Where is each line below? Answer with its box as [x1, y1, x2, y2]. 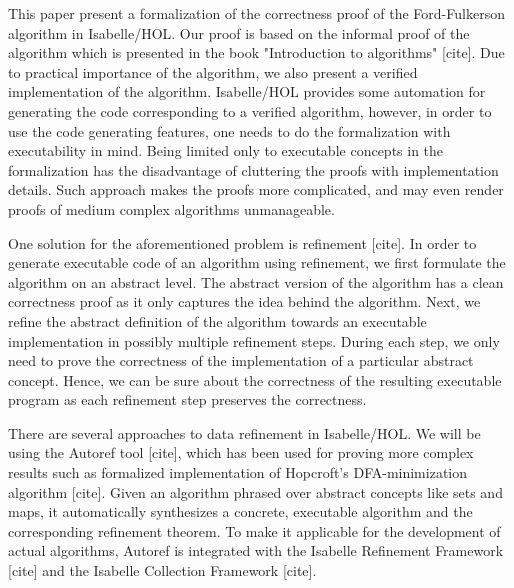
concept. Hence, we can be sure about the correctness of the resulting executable [8, 369, 502, 390]
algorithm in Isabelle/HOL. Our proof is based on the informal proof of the [8, 22, 470, 43]
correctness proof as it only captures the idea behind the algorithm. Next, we [8, 291, 481, 312]
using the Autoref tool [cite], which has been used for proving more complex [8, 442, 474, 463]
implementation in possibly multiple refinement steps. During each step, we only [8, 330, 500, 351]
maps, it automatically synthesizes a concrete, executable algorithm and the [8, 501, 473, 522]
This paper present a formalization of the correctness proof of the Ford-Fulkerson [8, 3, 505, 23]
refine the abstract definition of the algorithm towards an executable [8, 310, 427, 331]
